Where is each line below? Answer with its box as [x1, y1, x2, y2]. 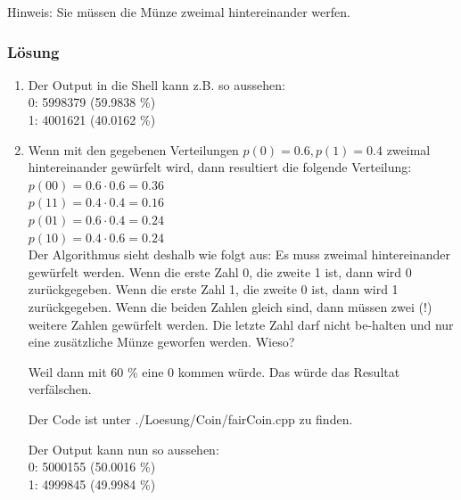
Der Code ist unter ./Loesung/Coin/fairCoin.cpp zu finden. [28, 409, 353, 428]
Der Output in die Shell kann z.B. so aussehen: [28, 75, 285, 94]
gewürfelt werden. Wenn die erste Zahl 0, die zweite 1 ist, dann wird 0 [28, 262, 412, 281]
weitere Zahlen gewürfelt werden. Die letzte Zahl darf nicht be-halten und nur [28, 315, 454, 333]
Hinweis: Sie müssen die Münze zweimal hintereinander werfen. [7, 3, 350, 20]
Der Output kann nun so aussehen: [28, 439, 219, 458]
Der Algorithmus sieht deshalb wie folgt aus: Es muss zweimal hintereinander [28, 245, 450, 264]
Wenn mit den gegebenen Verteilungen [28, 140, 239, 159]
